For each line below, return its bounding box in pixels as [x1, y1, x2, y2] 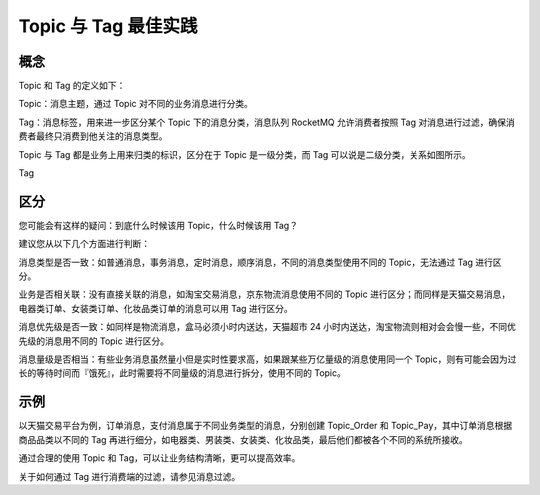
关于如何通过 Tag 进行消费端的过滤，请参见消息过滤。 [18, 470, 241, 482]
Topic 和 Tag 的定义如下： [18, 80, 126, 92]
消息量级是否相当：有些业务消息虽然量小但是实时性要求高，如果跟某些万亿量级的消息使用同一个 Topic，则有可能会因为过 [18, 353, 517, 365]
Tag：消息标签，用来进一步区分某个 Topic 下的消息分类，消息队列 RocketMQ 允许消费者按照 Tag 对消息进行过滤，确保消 [18, 116, 515, 128]
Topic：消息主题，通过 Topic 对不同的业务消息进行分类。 [18, 98, 254, 110]
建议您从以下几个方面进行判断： [18, 238, 150, 250]
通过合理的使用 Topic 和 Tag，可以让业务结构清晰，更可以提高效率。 [18, 452, 301, 464]
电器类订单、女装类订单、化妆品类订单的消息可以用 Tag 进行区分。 [18, 302, 294, 314]
